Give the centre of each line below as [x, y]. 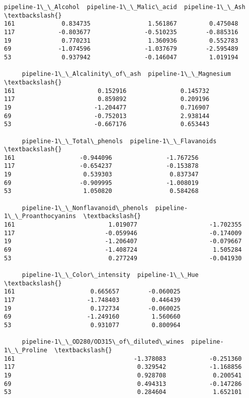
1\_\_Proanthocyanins [40, 216]
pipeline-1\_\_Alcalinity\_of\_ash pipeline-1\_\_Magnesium [127, 74]
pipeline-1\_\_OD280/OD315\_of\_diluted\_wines [103, 342]
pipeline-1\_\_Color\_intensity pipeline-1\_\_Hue [110, 275]
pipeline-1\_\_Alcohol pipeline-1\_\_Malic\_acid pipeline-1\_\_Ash [125, 7]
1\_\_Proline [26, 350]
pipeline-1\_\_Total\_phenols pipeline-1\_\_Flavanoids [119, 141]
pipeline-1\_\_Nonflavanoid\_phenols [85, 208]
